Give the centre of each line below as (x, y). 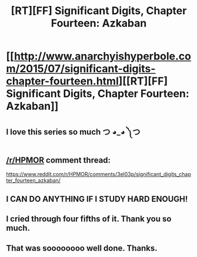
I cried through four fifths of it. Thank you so (89, 219)
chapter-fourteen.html (62, 81)
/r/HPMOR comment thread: (58, 160)
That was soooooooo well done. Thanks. (82, 248)
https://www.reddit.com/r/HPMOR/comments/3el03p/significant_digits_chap (98, 174)
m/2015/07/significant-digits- (81, 69)
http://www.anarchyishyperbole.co (102, 56)
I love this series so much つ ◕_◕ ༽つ (73, 132)
